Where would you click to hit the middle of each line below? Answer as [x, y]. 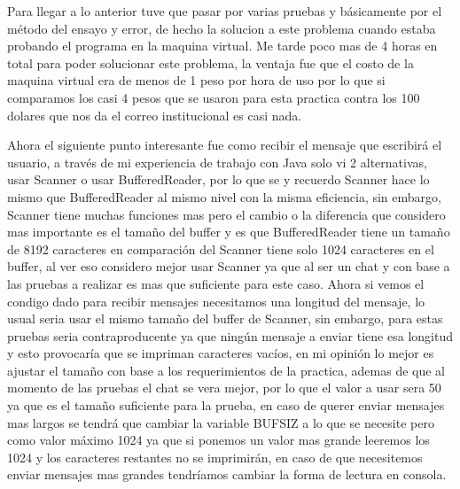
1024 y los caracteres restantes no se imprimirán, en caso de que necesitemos [215, 457]
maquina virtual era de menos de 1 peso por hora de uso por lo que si [196, 80]
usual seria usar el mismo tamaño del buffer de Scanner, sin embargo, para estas [225, 318]
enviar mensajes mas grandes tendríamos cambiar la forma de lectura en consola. [227, 474]
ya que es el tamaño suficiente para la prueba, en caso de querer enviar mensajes [226, 405]
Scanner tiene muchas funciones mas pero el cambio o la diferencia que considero [226, 214]
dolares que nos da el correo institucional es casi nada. [155, 115]
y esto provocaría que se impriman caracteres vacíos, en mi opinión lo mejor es [221, 353]
